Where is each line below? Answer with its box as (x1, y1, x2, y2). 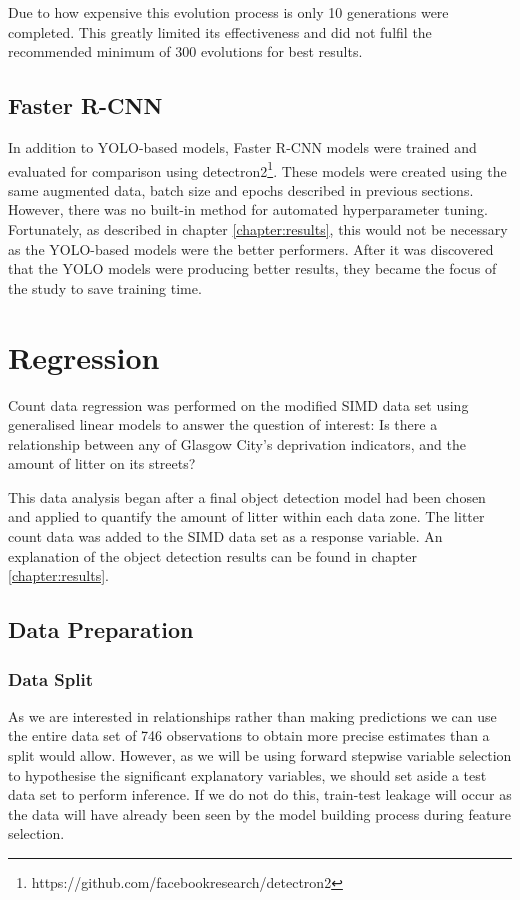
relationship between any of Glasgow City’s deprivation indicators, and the (8, 433, 466, 454)
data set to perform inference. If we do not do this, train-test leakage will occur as (8, 784, 512, 805)
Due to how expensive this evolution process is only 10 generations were (8, 2, 449, 22)
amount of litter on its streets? (8, 453, 196, 474)
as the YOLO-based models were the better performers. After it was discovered (8, 238, 494, 259)
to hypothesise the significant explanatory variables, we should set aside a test (8, 764, 487, 785)
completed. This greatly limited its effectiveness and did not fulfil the (8, 21, 432, 42)
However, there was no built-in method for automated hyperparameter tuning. (8, 199, 488, 220)
